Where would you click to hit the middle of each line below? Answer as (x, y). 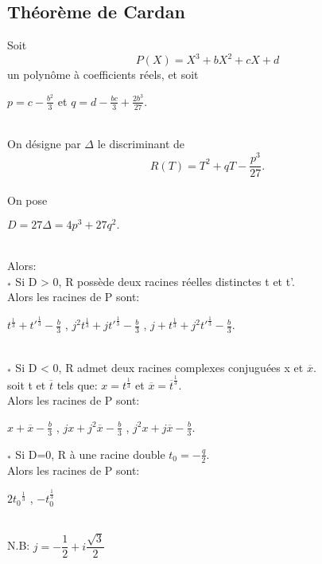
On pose (27, 200)
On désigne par (44, 144)
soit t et (27, 384)
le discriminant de (141, 144)
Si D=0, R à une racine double (90, 454)
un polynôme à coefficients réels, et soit (103, 74)
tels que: (77, 384)
